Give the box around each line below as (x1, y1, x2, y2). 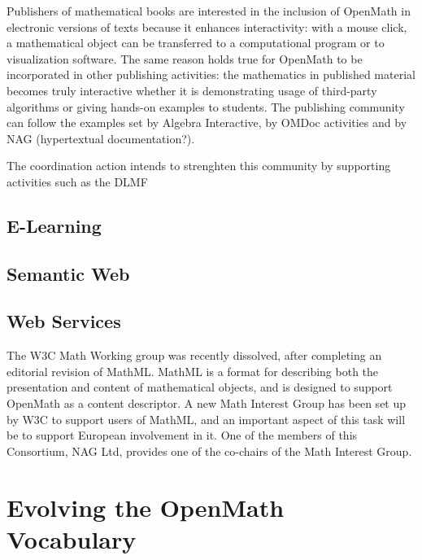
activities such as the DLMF (7, 173, 148, 190)
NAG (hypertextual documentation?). (7, 129, 195, 147)
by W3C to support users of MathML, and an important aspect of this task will (7, 410, 406, 427)
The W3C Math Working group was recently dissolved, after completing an (7, 347, 382, 364)
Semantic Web (7, 260, 130, 286)
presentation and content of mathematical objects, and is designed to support (7, 378, 393, 396)
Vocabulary (7, 522, 137, 555)
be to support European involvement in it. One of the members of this (7, 427, 358, 444)
